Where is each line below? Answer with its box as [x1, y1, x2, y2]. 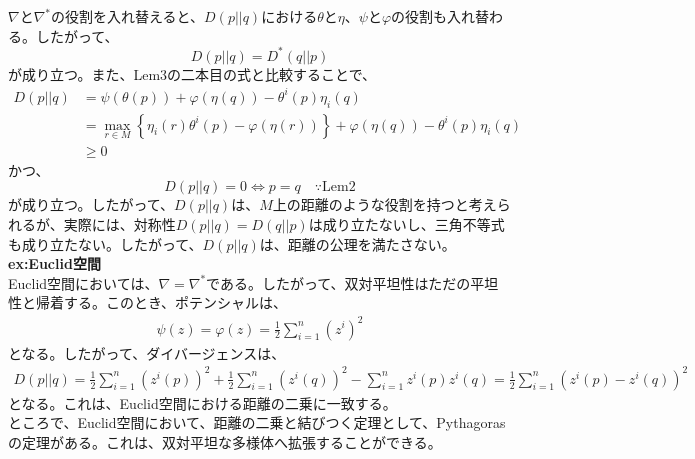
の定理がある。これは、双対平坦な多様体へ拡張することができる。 [8, 431, 442, 452]
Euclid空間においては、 [8, 272, 159, 293]
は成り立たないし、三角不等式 [308, 214, 505, 235]
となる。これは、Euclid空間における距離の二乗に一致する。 [8, 392, 397, 413]
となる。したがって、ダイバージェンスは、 [8, 342, 286, 363]
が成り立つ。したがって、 [8, 194, 175, 215]
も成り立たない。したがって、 [8, 233, 203, 254]
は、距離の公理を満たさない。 [259, 233, 456, 254]
